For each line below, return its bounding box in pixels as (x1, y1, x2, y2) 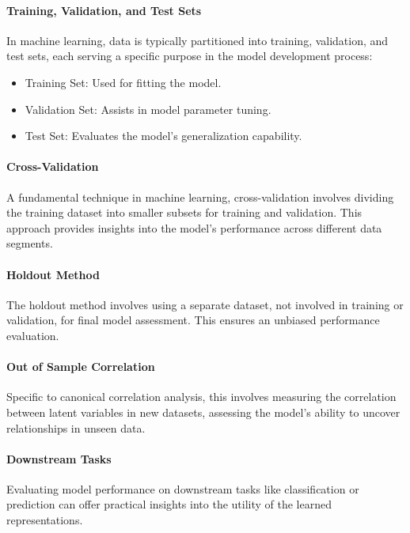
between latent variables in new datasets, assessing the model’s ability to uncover (6, 403, 401, 420)
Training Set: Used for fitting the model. (25, 74, 222, 90)
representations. (6, 512, 83, 528)
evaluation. (6, 327, 59, 343)
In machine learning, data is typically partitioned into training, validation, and (6, 32, 389, 48)
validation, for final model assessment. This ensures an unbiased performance (6, 312, 380, 328)
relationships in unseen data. (6, 419, 146, 436)
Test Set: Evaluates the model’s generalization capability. (25, 127, 302, 144)
